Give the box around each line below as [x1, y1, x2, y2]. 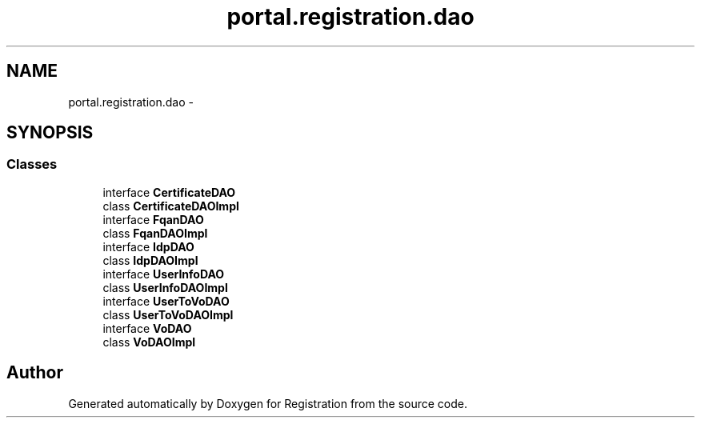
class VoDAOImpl [102, 334, 196, 349]
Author [6, 362, 63, 383]
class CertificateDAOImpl [102, 198, 239, 213]
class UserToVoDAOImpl [102, 307, 234, 322]
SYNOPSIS [6, 122, 94, 143]
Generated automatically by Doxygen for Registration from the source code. [68, 396, 468, 410]
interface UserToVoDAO [102, 294, 230, 308]
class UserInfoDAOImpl [102, 280, 228, 294]
